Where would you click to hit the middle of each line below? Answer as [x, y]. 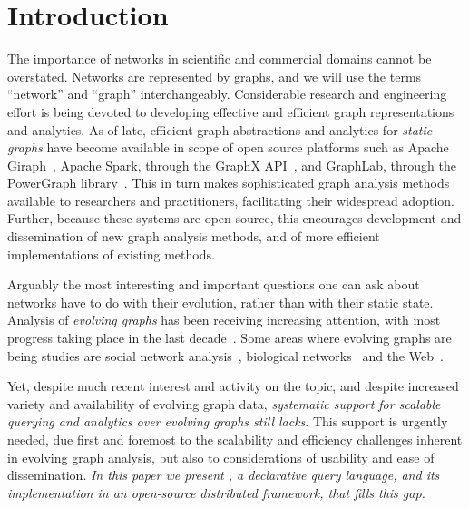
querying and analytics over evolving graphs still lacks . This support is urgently [228, 421]
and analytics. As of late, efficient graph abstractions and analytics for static [220, 129]
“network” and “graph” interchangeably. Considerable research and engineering [227, 94]
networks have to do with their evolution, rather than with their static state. [220, 302]
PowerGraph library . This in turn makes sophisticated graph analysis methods [229, 183]
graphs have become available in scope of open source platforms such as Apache [228, 147]
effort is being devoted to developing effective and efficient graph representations [231, 111]
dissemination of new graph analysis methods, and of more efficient [194, 236]
